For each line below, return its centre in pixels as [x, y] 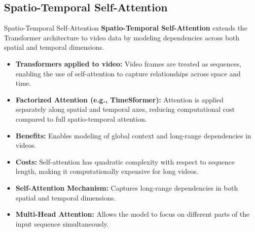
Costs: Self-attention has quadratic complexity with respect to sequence [125, 161]
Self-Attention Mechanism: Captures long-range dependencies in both [127, 187]
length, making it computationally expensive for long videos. [107, 171]
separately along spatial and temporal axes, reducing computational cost [125, 109]
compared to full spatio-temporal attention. [81, 118]
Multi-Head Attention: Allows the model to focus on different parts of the [132, 214]
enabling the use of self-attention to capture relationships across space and [128, 73]
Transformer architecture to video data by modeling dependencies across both [122, 37]
